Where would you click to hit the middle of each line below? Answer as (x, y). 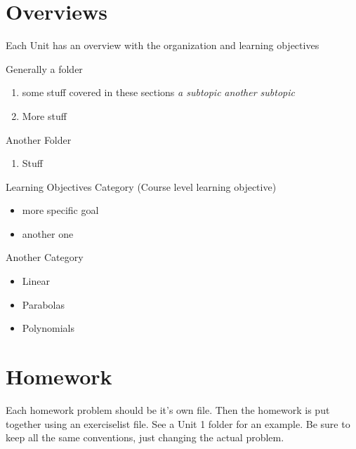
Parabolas (44, 304)
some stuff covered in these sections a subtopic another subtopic (158, 92)
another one (48, 233)
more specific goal (60, 210)
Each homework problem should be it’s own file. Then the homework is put (168, 409)
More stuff (44, 115)
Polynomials (48, 328)
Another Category (45, 257)
